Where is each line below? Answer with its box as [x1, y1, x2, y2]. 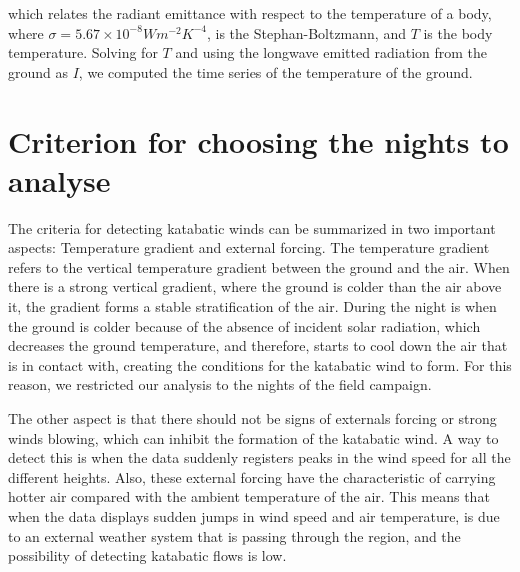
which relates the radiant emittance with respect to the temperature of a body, [8, 3, 492, 23]
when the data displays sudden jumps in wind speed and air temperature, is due [8, 506, 500, 526]
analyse [8, 159, 111, 200]
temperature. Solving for [8, 42, 158, 63]
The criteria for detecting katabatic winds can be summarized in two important [8, 217, 496, 238]
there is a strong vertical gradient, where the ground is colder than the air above [8, 276, 502, 297]
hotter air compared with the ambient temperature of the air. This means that [8, 486, 490, 507]
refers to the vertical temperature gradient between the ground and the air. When [8, 256, 510, 277]
